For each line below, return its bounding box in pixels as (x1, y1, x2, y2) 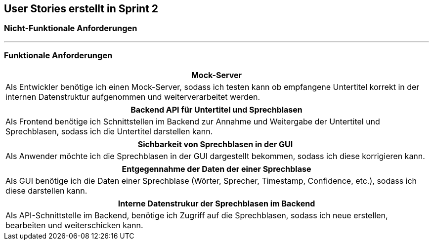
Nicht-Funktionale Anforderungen (4, 23, 137, 34)
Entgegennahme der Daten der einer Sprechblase (122, 163, 311, 174)
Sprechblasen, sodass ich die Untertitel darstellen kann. (5, 126, 213, 136)
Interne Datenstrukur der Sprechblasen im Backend (118, 198, 315, 208)
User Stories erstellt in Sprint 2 (4, 2, 159, 15)
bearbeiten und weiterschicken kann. (5, 220, 143, 230)
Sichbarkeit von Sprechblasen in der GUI (137, 139, 293, 149)
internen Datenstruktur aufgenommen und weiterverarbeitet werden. (5, 91, 260, 102)
